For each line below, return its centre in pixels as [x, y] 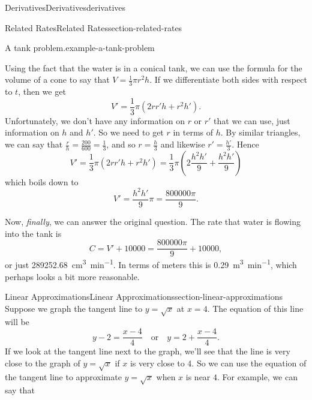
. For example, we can [257, 376]
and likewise [183, 144]
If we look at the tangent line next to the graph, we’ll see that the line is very [148, 351]
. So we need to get [128, 132]
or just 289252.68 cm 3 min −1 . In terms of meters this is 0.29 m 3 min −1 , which [151, 264]
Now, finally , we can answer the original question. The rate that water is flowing [153, 222]
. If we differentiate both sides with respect [228, 79]
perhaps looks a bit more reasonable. [72, 276]
